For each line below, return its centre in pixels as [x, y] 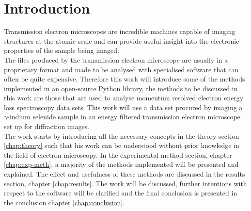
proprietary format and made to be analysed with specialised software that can [121, 69]
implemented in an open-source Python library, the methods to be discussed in [121, 88]
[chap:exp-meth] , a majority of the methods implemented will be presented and [121, 164]
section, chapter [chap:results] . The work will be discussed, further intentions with [125, 183]
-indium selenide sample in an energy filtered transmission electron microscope [124, 117]
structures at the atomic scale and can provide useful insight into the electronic [122, 41]
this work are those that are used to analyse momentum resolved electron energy [124, 98]
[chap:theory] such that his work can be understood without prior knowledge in [122, 145]
